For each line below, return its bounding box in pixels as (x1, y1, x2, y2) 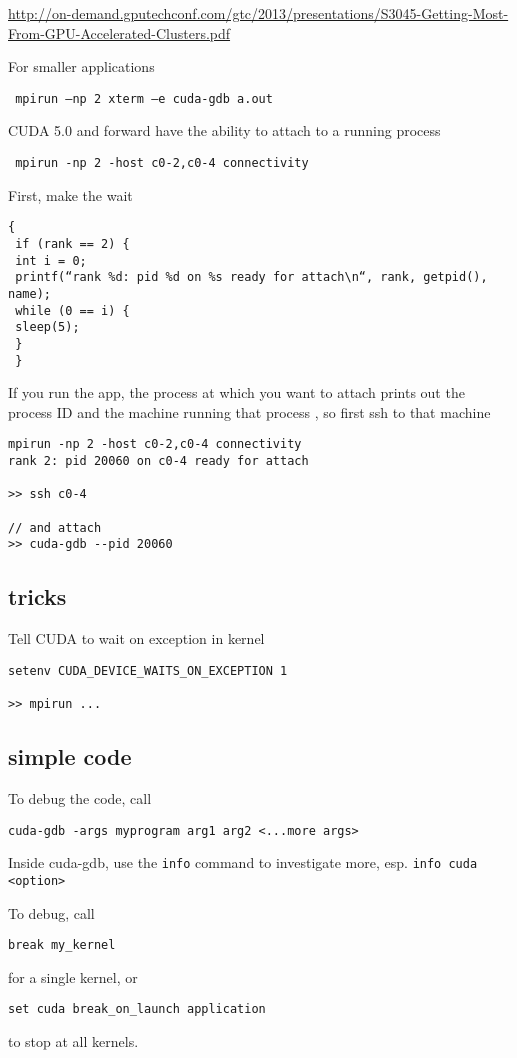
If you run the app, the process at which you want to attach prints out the (8, 382, 465, 403)
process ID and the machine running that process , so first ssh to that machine (8, 401, 491, 422)
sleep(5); (15, 320, 80, 335)
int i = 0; (15, 253, 87, 268)
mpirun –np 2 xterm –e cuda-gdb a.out (15, 91, 273, 106)
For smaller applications (8, 56, 155, 77)
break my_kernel (8, 938, 116, 953)
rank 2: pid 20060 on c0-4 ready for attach (8, 454, 309, 469)
